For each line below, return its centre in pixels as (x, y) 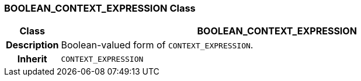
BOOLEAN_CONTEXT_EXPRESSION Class (100, 8)
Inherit (32, 59)
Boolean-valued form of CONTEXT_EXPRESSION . (157, 45)
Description (32, 45)
